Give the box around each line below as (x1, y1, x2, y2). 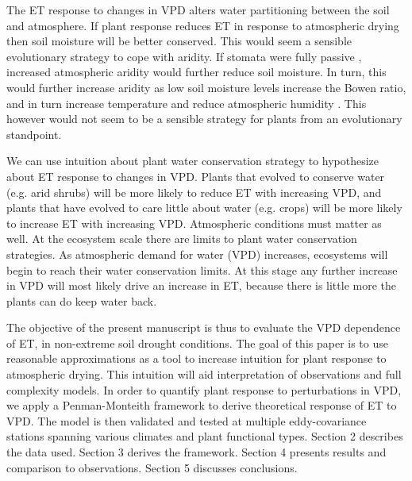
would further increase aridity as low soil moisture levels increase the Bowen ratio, (6, 79, 406, 95)
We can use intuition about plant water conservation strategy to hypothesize (6, 152, 379, 169)
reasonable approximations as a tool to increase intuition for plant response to (6, 350, 387, 367)
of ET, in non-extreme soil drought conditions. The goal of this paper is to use (6, 334, 388, 351)
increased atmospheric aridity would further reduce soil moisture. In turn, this (6, 63, 387, 80)
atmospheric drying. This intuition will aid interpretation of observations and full (6, 366, 402, 383)
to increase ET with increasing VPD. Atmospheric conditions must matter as (6, 214, 382, 231)
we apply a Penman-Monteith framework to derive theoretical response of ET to (6, 397, 397, 414)
